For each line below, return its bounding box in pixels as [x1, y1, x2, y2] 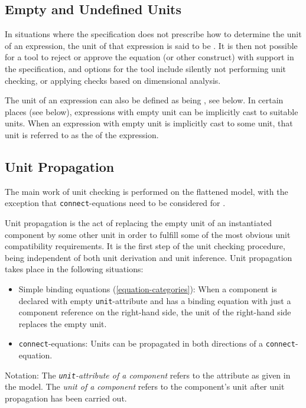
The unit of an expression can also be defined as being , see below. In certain [5, 94, 284, 106]
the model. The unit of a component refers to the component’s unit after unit [5, 380, 285, 393]
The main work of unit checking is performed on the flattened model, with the [5, 185, 288, 197]
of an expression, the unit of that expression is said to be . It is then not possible [5, 39, 298, 51]
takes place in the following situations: [5, 263, 144, 275]
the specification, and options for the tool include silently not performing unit [5, 62, 287, 74]
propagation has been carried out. [5, 391, 127, 404]
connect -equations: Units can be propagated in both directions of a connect [18, 337, 295, 350]
